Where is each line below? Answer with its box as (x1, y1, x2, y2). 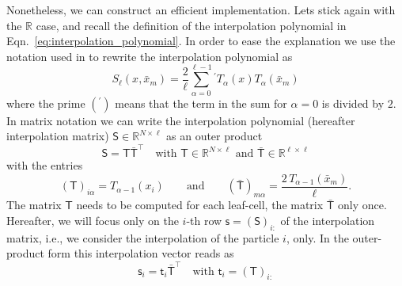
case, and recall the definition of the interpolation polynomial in (36, 17, 347, 33)
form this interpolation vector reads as (47, 245, 234, 261)
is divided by (321, 94, 385, 111)
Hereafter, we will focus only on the (6, 212, 179, 228)
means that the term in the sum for (115, 94, 287, 111)
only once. (338, 196, 387, 213)
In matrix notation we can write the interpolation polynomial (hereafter (6, 112, 355, 128)
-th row (186, 212, 222, 228)
